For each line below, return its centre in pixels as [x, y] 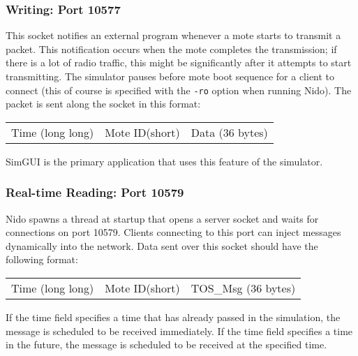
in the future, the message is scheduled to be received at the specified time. [166, 344]
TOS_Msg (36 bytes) [243, 288]
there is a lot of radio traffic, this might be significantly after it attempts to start [179, 62]
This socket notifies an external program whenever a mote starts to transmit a [173, 35]
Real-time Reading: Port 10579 [95, 192]
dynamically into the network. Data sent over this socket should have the [162, 245]
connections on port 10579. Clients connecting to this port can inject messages [173, 232]
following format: [42, 259]
